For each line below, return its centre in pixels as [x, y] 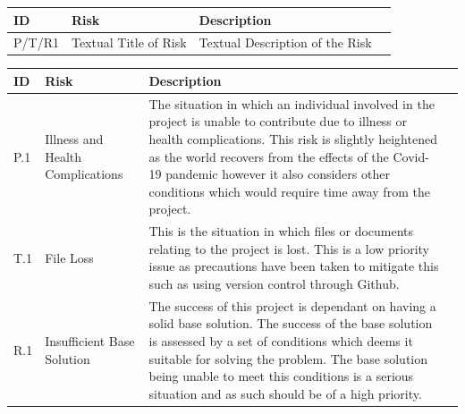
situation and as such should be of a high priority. [285, 393]
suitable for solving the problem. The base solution [288, 358]
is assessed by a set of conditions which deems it [281, 341]
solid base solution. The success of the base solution [291, 323]
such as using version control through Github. [274, 283]
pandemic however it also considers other [278, 174]
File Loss [69, 257]
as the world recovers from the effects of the [269, 156]
